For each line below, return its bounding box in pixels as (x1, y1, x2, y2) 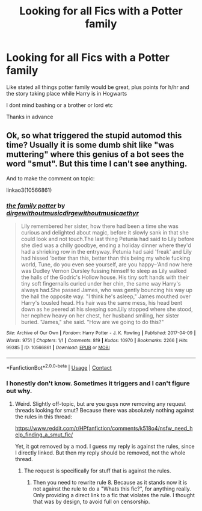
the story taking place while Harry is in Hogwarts (6, 90, 127, 97)
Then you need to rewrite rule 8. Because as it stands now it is (32, 479, 188, 486)
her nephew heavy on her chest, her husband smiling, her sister (20, 312, 179, 319)
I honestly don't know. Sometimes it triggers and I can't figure (6, 379, 191, 387)
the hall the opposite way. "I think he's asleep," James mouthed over (20, 293, 191, 300)
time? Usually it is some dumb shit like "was (6, 140, 174, 150)
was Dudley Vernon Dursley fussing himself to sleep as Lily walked (20, 268, 187, 275)
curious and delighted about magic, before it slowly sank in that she (20, 229, 189, 236)
